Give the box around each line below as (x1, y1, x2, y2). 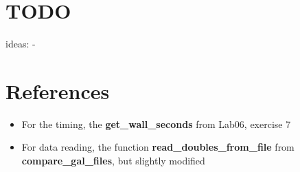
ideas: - (5, 36, 36, 51)
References (5, 76, 110, 105)
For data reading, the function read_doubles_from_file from (21, 140, 295, 154)
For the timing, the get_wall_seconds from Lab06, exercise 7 (21, 116, 291, 131)
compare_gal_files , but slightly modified (21, 153, 205, 168)
